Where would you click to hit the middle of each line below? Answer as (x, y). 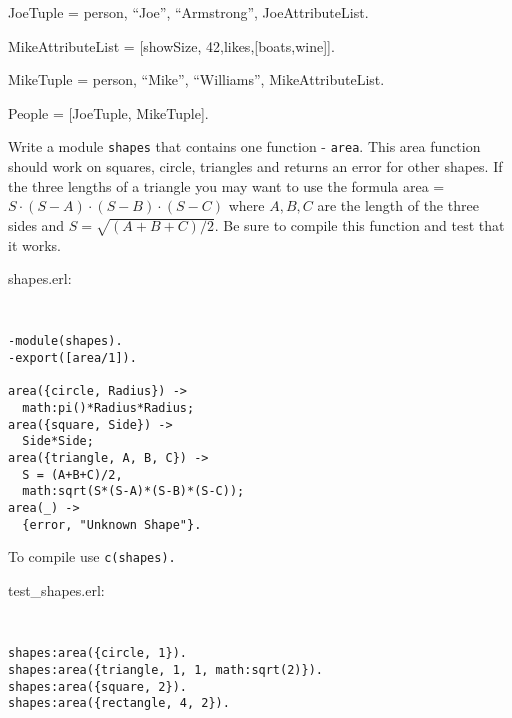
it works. (35, 244)
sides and (36, 224)
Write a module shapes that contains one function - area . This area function (244, 146)
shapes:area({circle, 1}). (97, 653)
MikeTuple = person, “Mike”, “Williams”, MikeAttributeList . (196, 79)
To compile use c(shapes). (92, 556)
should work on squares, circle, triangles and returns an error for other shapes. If (255, 166)
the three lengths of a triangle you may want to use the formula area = (226, 185)
